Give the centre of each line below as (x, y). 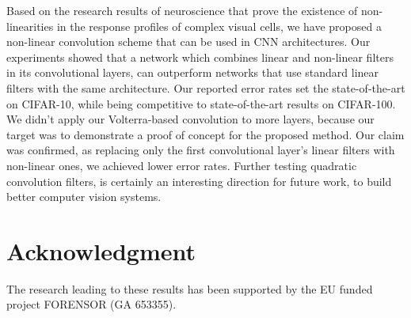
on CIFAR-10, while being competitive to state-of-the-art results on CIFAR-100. (201, 103)
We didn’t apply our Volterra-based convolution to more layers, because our (190, 119)
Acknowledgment (101, 250)
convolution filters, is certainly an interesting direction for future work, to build (199, 181)
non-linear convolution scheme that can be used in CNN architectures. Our (188, 42)
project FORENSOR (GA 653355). (91, 304)
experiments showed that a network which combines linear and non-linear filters (200, 57)
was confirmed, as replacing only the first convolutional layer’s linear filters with (201, 150)
